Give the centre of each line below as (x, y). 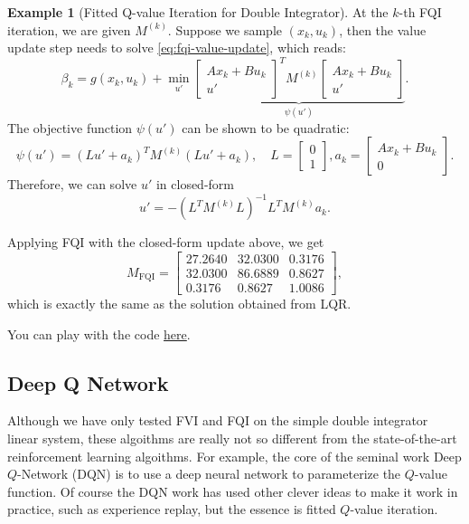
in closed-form (195, 184)
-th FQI (420, 12)
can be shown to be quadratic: (266, 127)
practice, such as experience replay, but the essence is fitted (172, 509)
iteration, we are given (69, 29)
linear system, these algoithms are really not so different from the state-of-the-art (232, 438)
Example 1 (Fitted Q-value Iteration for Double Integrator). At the (198, 12)
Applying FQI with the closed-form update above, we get (166, 242)
